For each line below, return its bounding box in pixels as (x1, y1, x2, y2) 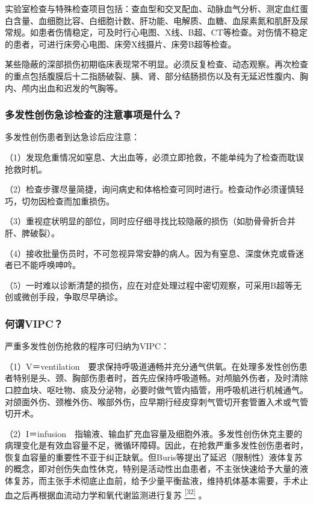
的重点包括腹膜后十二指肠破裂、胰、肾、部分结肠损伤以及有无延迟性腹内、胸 (5, 69, 308, 82)
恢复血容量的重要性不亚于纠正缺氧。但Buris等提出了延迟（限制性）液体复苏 (5, 450, 303, 463)
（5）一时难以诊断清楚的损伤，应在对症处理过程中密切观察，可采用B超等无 (5, 278, 302, 291)
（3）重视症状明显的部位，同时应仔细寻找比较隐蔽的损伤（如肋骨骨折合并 (5, 215, 296, 227)
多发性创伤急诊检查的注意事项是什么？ (5, 107, 182, 122)
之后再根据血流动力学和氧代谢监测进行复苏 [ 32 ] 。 (13, 486, 207, 501)
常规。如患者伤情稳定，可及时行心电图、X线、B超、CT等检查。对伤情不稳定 (5, 26, 308, 38)
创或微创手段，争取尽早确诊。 (5, 290, 123, 303)
